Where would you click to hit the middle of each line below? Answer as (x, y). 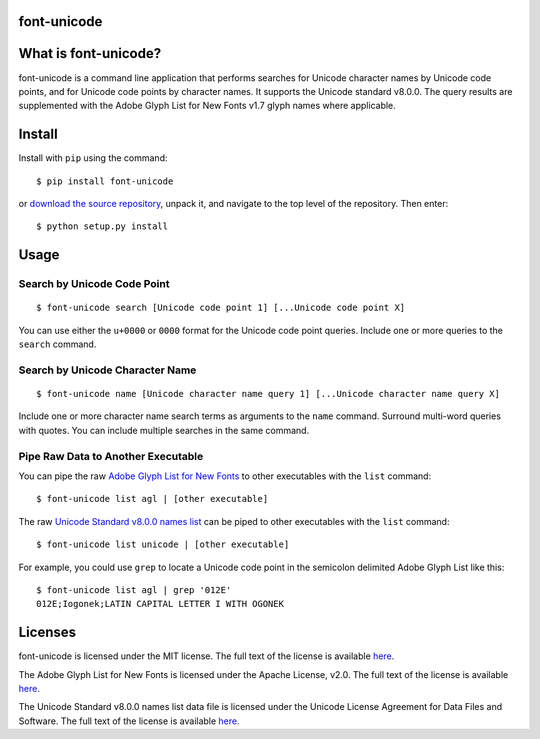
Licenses (47, 632)
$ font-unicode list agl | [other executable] (152, 499)
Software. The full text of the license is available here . (129, 721)
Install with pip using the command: (93, 158)
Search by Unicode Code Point (94, 284)
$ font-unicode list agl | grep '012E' (134, 589)
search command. (57, 344)
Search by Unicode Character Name (107, 370)
